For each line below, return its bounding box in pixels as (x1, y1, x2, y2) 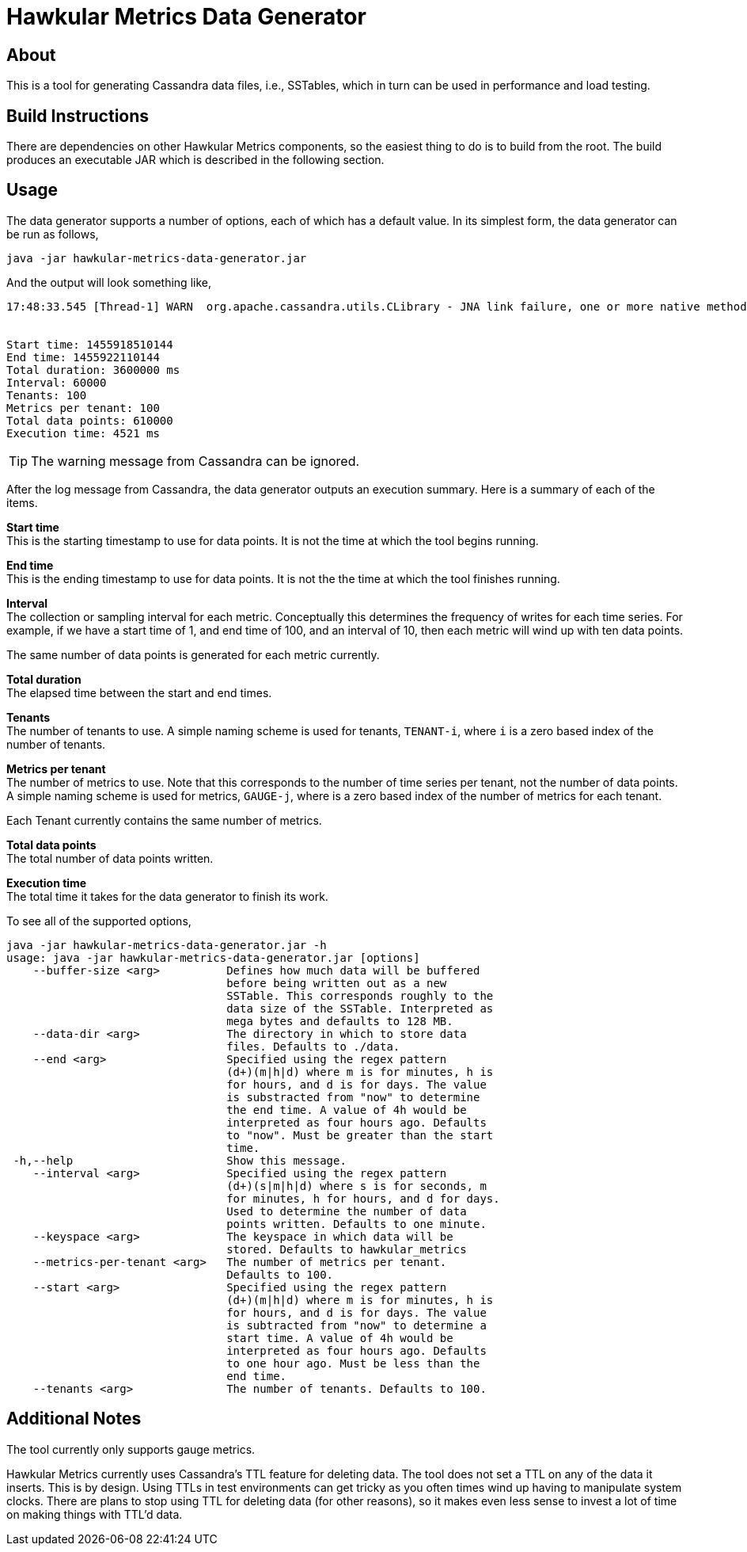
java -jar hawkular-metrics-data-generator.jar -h (6, 938, 327, 951)
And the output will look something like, (6, 275, 211, 289)
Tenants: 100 (6, 388, 87, 402)
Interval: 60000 (6, 376, 107, 389)
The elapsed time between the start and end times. (6, 685, 272, 700)
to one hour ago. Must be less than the (226, 1356, 480, 1370)
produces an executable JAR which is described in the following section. (6, 153, 385, 167)
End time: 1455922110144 (6, 350, 160, 364)
